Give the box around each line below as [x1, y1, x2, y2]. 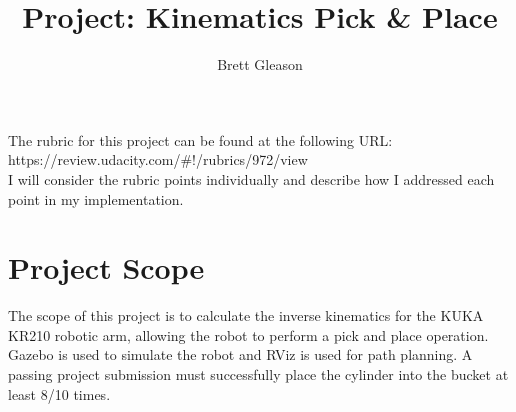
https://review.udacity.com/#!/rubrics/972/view [8, 149, 308, 170]
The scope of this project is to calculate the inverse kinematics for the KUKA [8, 305, 484, 326]
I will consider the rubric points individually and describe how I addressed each [8, 168, 495, 189]
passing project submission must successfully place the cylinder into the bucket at [8, 364, 509, 384]
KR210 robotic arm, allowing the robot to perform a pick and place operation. [8, 324, 489, 345]
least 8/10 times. [8, 383, 111, 404]
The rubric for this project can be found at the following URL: [8, 129, 393, 150]
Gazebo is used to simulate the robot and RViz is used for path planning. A [8, 344, 473, 365]
